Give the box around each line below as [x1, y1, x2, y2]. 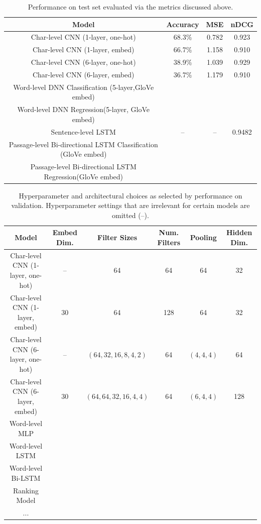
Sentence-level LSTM [51, 126, 116, 137]
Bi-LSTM [11, 472, 41, 483]
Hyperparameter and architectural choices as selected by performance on [19, 190, 242, 200]
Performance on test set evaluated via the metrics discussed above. [28, 2, 233, 12]
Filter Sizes [97, 232, 138, 243]
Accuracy [166, 19, 199, 29]
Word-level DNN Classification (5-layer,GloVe [13, 81, 154, 92]
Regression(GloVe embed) [44, 171, 123, 181]
